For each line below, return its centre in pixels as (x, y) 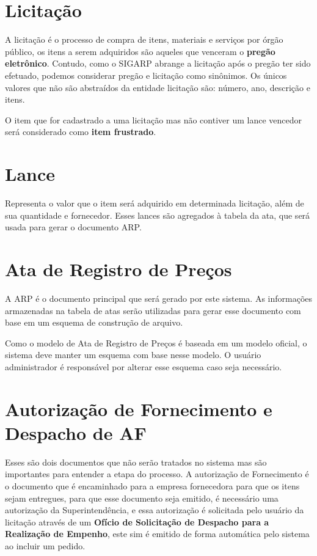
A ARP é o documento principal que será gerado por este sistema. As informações (159, 298)
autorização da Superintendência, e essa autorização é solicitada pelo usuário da (155, 510)
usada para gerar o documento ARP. (73, 227)
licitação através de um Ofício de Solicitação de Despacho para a (137, 521)
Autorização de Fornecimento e (139, 408)
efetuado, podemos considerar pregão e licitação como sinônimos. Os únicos (146, 75)
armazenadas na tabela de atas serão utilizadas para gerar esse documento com (153, 310)
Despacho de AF (76, 432)
